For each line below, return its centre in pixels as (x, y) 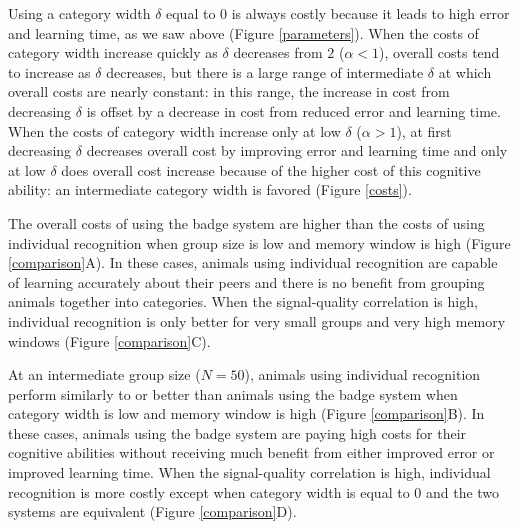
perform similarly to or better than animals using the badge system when (233, 393)
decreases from (278, 52)
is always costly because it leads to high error (370, 13)
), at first (424, 130)
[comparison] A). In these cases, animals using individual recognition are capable (253, 262)
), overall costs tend (439, 52)
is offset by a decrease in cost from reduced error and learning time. (293, 110)
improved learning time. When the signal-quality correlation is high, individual (249, 472)
